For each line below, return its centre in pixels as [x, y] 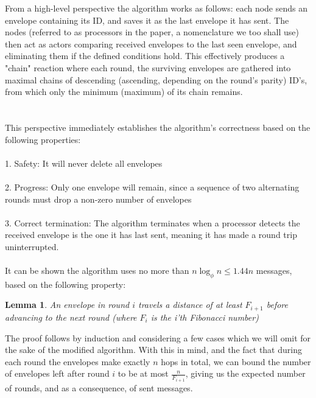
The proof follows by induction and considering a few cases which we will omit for [158, 337]
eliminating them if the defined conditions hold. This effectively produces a [145, 56]
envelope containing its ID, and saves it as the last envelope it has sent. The [147, 20]
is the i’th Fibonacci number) [205, 317]
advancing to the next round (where [71, 317]
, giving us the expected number [245, 373]
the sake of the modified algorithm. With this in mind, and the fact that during [153, 350]
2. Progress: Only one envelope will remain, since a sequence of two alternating [152, 187]
